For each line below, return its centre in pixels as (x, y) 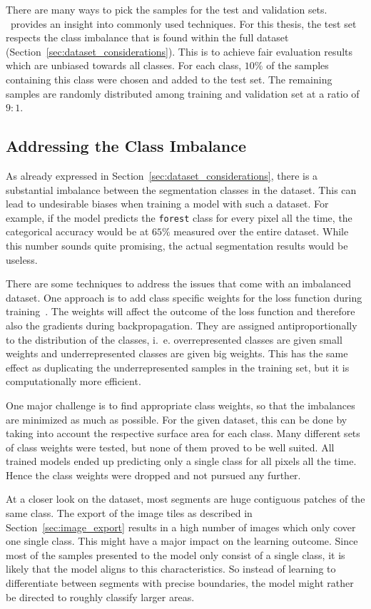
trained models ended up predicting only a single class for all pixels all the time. (181, 461)
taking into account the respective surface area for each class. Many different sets (183, 433)
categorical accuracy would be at (77, 231)
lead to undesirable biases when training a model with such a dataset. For (167, 204)
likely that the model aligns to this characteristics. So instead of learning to (171, 569)
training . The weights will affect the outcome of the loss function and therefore (181, 311)
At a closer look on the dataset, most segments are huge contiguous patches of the (185, 499)
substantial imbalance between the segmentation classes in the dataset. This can (181, 189)
